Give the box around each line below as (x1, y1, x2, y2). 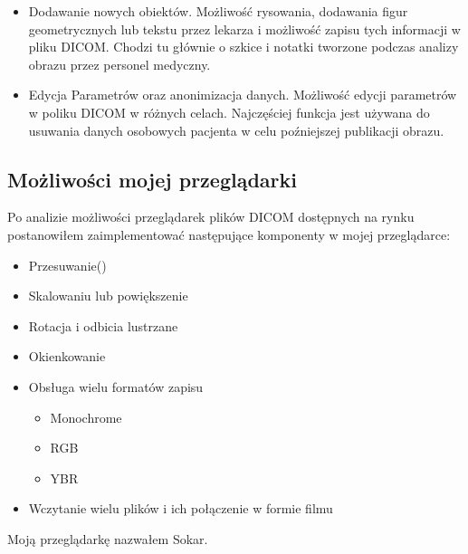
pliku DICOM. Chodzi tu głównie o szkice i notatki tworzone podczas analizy (28, 37, 459, 56)
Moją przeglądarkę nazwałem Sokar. (7, 529, 208, 548)
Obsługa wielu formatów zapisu (28, 377, 204, 396)
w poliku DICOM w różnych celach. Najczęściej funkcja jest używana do (28, 102, 430, 121)
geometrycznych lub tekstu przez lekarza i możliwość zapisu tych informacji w (28, 19, 461, 38)
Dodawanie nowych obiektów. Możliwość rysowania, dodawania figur (28, 2, 408, 20)
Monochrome (50, 407, 122, 426)
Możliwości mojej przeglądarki (7, 165, 297, 193)
